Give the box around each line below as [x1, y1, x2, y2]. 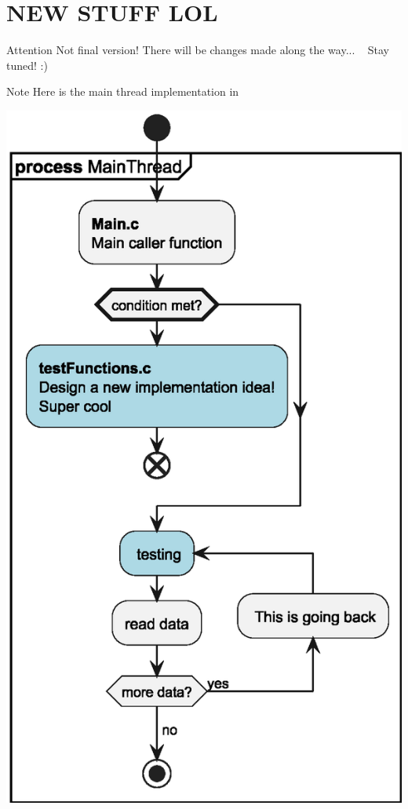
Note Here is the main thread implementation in [6, 83, 239, 100]
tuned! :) [6, 56, 48, 73]
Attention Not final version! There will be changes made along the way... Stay [6, 42, 389, 58]
